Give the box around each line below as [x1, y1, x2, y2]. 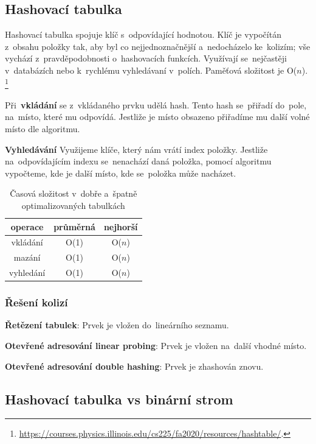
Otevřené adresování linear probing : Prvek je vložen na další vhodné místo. [5, 339, 307, 352]
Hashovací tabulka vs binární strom [5, 389, 233, 408]
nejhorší [103, 220, 138, 233]
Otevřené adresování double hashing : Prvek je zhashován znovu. [5, 359, 264, 372]
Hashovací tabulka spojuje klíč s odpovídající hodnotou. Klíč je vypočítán [5, 28, 281, 41]
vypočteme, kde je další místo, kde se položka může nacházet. [5, 166, 236, 179]
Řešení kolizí [5, 295, 68, 310]
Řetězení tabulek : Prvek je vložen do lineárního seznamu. [5, 319, 229, 331]
